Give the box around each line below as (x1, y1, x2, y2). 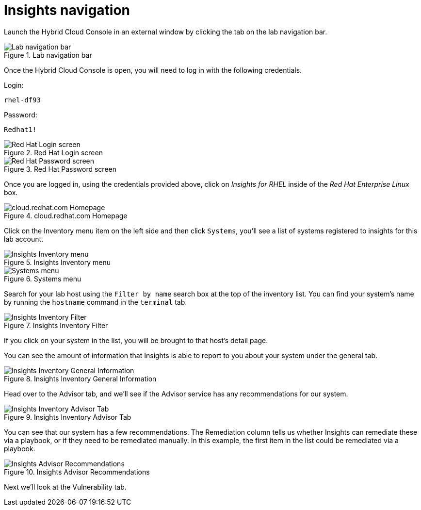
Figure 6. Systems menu (4, 274, 81, 283)
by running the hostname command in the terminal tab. (4, 297, 187, 306)
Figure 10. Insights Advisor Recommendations (4, 467, 150, 476)
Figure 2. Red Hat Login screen (4, 148, 103, 157)
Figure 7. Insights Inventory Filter (4, 321, 108, 329)
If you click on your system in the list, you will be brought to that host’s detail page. (4, 336, 268, 345)
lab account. (4, 234, 44, 243)
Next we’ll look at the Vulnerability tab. (4, 482, 127, 491)
